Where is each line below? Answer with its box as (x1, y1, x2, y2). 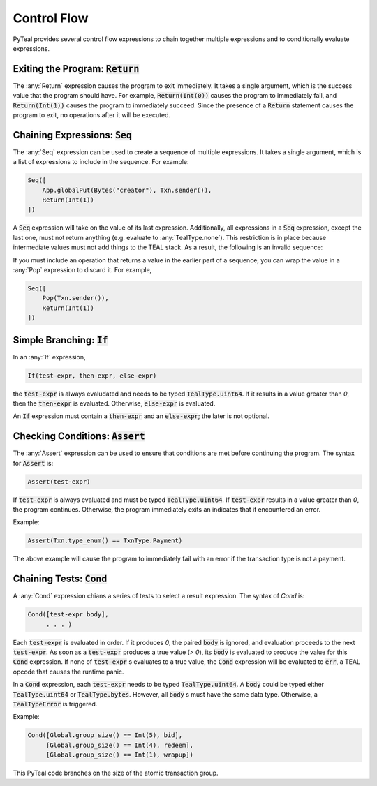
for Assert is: (13, 459, 54, 467)
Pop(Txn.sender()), (42, 294, 110, 302)
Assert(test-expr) (27, 477, 91, 485)
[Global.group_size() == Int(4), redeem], (45, 741, 193, 749)
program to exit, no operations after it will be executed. (13, 111, 171, 119)
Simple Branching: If (13, 334, 108, 346)
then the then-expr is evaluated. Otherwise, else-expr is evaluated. (13, 399, 216, 408)
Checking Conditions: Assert (13, 430, 146, 443)
